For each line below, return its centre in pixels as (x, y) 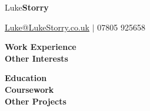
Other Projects (36, 101)
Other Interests (36, 58)
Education (26, 78)
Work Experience (41, 47)
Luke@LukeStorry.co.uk (47, 27)
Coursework (29, 89)
